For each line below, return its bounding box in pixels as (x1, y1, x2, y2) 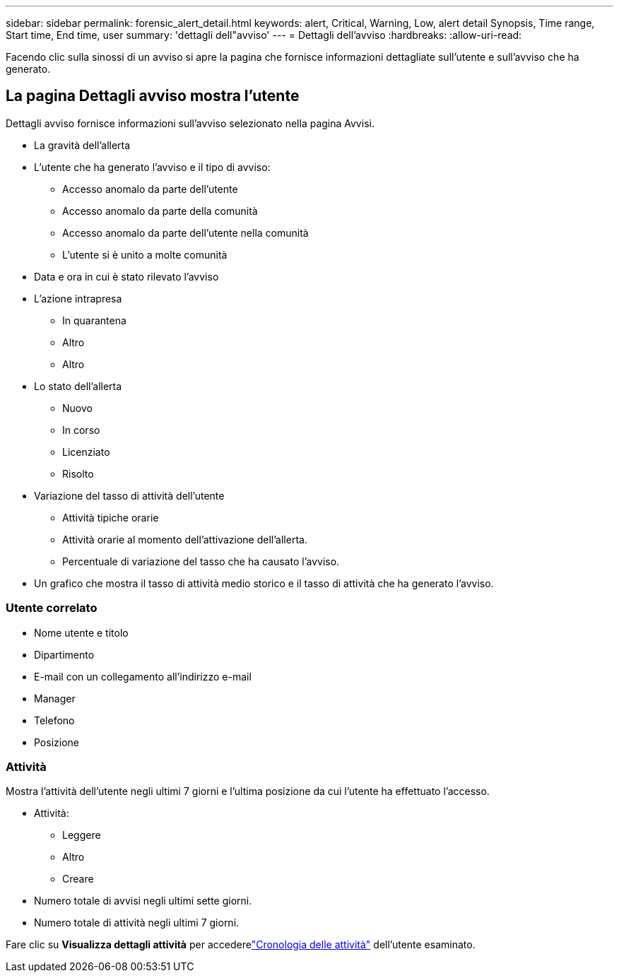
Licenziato (62, 445, 110, 458)
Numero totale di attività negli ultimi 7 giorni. (34, 917, 240, 929)
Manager (34, 692, 76, 705)
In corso (62, 423, 100, 436)
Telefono (34, 714, 75, 726)
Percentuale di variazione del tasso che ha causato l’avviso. (62, 555, 340, 567)
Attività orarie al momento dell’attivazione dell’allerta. (62, 533, 307, 546)
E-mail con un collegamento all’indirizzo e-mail (34, 670, 252, 683)
